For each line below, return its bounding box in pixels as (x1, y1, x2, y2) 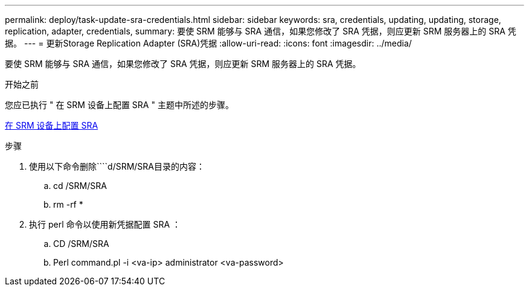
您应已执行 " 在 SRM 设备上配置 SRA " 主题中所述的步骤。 (5, 100, 234, 110)
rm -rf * (53, 199, 83, 209)
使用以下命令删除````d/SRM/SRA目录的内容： (29, 161, 205, 171)
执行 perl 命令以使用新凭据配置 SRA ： (29, 219, 181, 229)
